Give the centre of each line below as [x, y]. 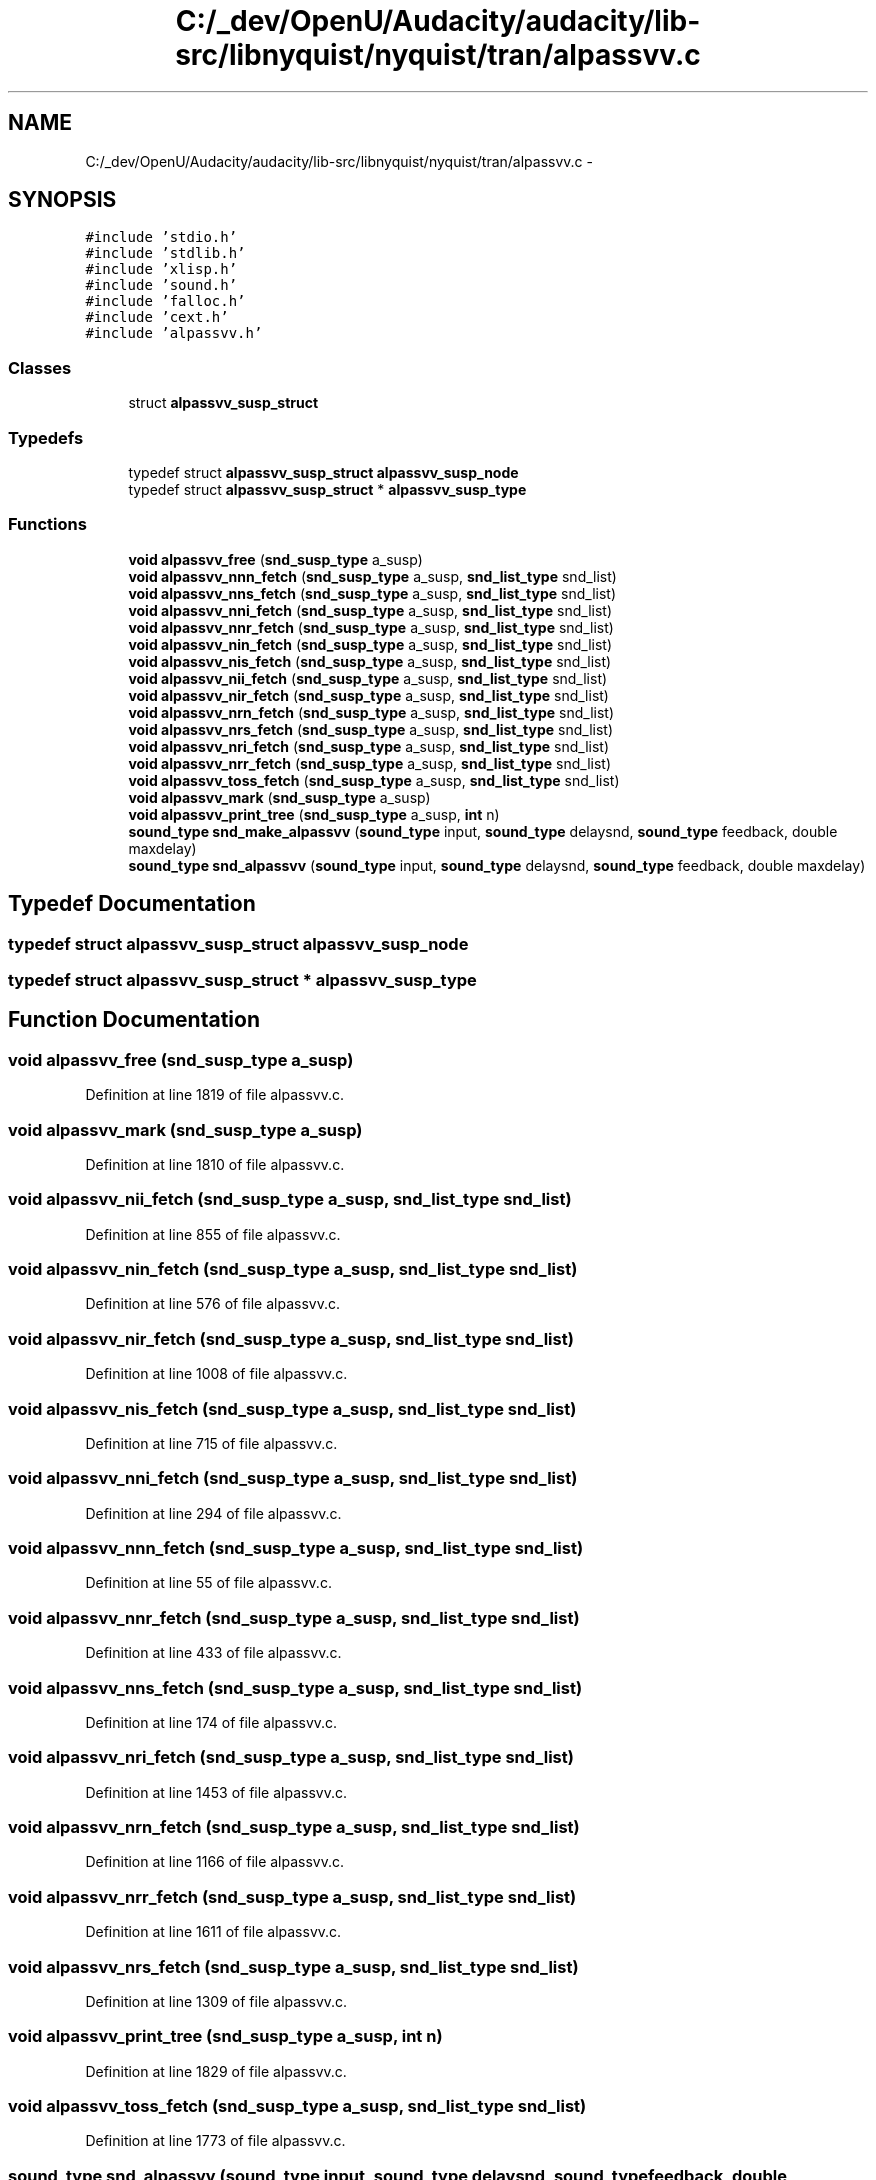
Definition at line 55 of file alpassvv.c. [208, 1583]
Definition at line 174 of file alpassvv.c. [211, 1722]
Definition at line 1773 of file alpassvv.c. [215, 2141]
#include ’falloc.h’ [165, 301]
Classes [40, 367]
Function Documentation [134, 1020]
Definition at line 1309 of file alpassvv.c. [216, 2001]
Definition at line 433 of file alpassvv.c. [213, 1653]
